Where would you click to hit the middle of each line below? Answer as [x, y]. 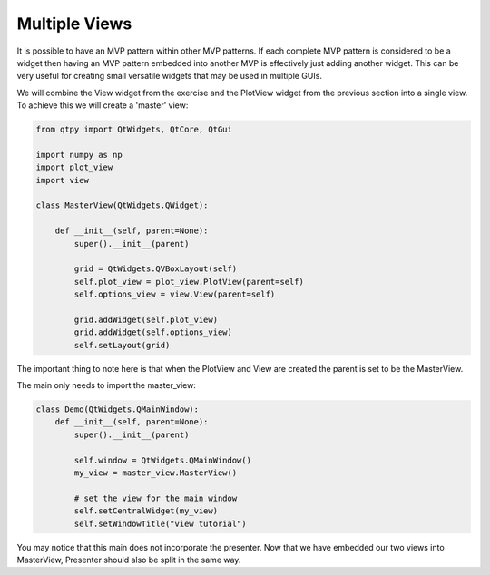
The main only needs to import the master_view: [107, 385]
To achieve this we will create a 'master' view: [103, 105]
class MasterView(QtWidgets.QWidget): [122, 205]
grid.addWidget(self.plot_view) [146, 319]
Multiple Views [74, 24]
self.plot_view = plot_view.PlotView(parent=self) [189, 282]
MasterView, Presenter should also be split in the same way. [129, 560]
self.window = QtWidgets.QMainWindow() [162, 460]
